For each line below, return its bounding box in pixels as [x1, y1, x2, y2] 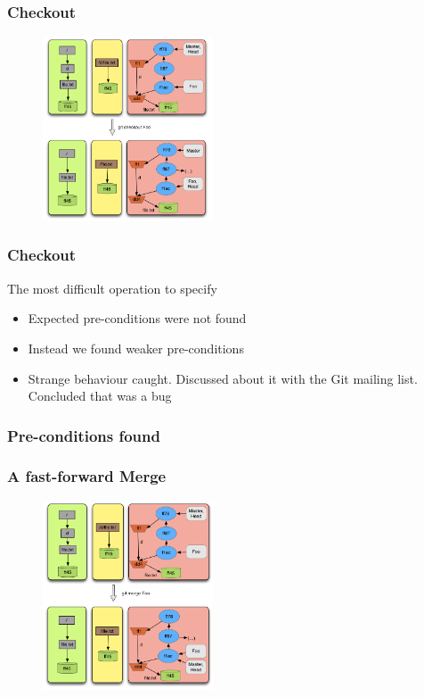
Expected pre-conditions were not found [28, 309, 247, 328]
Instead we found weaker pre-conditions [28, 338, 244, 357]
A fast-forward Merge [7, 465, 167, 487]
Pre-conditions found [7, 424, 160, 446]
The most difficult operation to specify [7, 278, 217, 297]
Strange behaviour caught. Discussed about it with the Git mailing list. [28, 369, 418, 387]
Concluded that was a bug [28, 386, 172, 405]
